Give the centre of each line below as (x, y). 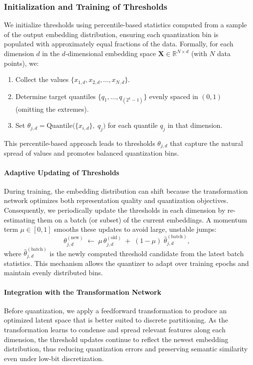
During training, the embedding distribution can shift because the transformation (126, 191)
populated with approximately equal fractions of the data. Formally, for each (119, 44)
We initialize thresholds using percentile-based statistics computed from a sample (126, 25)
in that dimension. (195, 125)
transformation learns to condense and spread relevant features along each (115, 330)
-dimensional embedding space (111, 53)
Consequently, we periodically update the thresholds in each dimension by (115, 210)
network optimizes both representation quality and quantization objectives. (116, 200)
